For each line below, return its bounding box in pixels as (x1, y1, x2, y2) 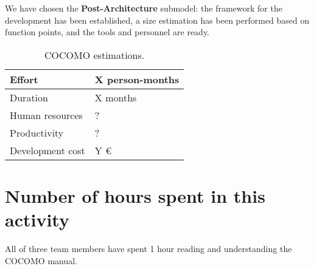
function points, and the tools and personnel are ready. (5, 26, 210, 38)
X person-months (94, 72, 180, 86)
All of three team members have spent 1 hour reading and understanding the (5, 242, 292, 255)
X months (94, 90, 137, 104)
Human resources (10, 107, 83, 122)
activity (5, 207, 69, 232)
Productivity (10, 125, 64, 140)
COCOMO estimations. (44, 47, 145, 62)
